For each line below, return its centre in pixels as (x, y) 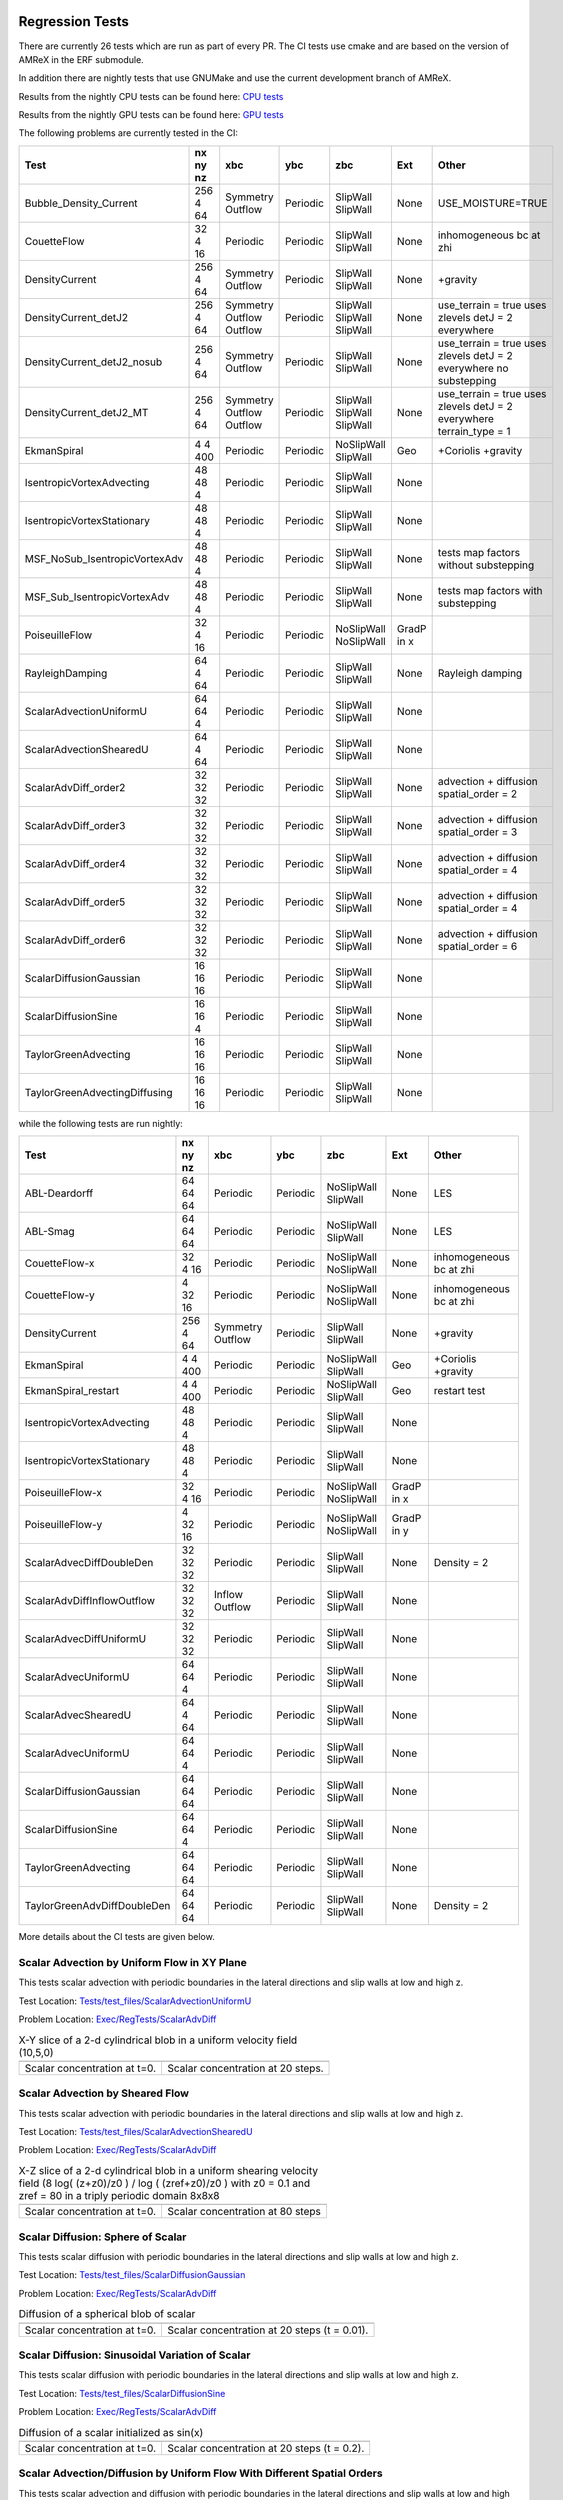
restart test (459, 1391)
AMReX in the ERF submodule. (81, 59)
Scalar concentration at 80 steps (244, 2212)
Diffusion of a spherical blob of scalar (107, 2314)
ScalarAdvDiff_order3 (75, 825)
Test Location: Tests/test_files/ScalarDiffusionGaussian (132, 2275)
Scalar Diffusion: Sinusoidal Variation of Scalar (134, 2355)
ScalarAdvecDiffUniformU (85, 1639)
